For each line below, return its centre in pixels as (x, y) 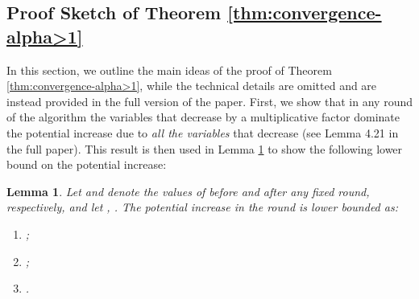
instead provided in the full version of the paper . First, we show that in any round (209, 101)
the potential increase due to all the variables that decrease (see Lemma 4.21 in (203, 132)
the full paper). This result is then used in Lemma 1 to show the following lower (205, 148)
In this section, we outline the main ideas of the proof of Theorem (169, 70)
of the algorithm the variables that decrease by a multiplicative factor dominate (203, 117)
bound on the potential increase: (87, 164)
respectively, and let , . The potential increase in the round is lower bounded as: (202, 207)
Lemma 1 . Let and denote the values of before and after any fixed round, (188, 191)
